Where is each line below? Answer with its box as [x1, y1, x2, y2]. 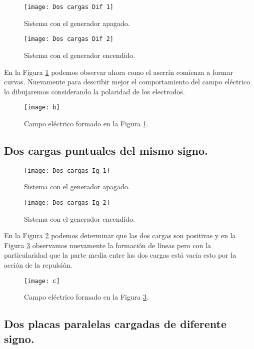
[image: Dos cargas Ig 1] [24, 167, 110, 174]
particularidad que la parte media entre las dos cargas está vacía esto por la [4, 250, 236, 260]
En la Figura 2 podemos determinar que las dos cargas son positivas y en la [4, 230, 236, 241]
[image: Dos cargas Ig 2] [24, 199, 110, 206]
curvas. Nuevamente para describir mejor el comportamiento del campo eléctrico [4, 76, 250, 87]
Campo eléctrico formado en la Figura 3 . [24, 292, 148, 302]
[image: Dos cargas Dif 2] [24, 35, 113, 43]
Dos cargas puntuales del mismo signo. [4, 142, 208, 158]
